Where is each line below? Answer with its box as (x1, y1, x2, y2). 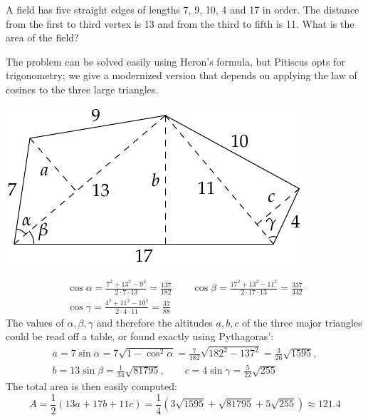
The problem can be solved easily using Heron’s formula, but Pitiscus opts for (6, 53, 345, 68)
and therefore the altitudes (96, 314, 213, 329)
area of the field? (6, 30, 79, 45)
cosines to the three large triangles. (6, 81, 159, 96)
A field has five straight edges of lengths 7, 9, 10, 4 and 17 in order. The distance (6, 2, 359, 16)
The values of (6, 314, 64, 329)
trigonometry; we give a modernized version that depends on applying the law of (6, 68, 357, 83)
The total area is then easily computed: (6, 379, 177, 394)
